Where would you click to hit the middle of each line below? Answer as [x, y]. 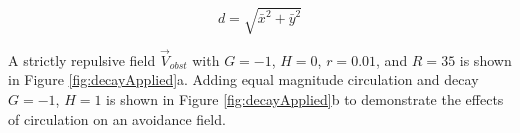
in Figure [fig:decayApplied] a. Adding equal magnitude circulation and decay [243, 79]
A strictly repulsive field [82, 59]
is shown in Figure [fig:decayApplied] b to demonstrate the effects [305, 98]
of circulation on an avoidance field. [117, 118]
